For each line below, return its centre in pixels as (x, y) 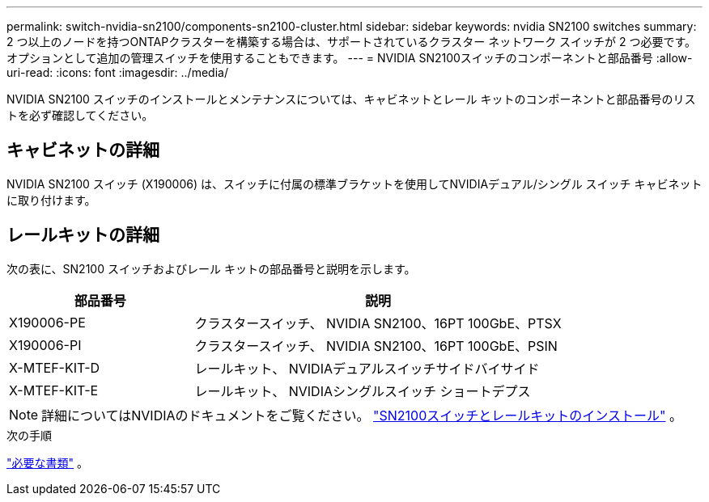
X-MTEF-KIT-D (55, 367)
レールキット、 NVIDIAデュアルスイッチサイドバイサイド (367, 368)
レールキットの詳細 (83, 235)
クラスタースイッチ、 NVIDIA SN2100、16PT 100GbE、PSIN (376, 346)
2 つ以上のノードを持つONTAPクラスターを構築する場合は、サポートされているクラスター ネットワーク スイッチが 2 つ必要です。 (352, 42)
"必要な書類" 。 (47, 462)
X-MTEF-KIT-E (54, 390)
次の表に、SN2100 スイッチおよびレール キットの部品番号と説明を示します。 (211, 268)
